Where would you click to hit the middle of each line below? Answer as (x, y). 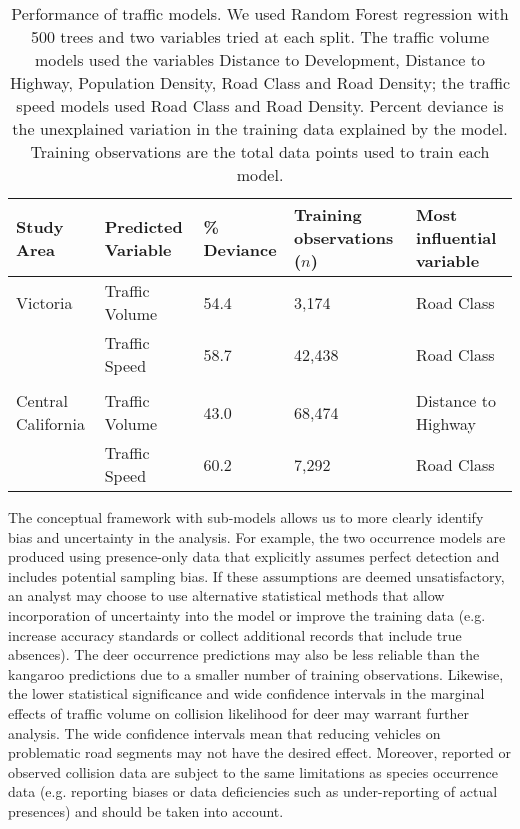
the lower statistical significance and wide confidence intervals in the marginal (246, 693)
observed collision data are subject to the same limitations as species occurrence (253, 771)
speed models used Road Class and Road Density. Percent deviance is (260, 105)
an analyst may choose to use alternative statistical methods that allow (226, 595)
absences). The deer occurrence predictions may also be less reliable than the (244, 654)
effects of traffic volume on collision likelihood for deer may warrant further (238, 712)
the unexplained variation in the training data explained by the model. (260, 128)
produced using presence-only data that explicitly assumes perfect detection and (254, 556)
